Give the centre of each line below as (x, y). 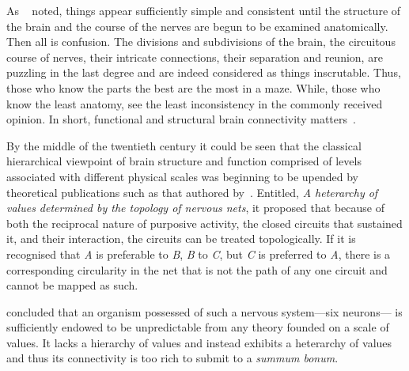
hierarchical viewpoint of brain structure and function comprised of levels (184, 161)
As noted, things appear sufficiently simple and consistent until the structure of (204, 10)
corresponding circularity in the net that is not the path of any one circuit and (197, 269)
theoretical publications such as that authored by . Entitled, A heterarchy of (192, 192)
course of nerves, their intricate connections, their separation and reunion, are (195, 57)
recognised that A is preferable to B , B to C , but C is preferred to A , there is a (199, 254)
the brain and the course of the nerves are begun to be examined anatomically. (197, 26)
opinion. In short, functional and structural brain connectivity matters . (181, 119)
